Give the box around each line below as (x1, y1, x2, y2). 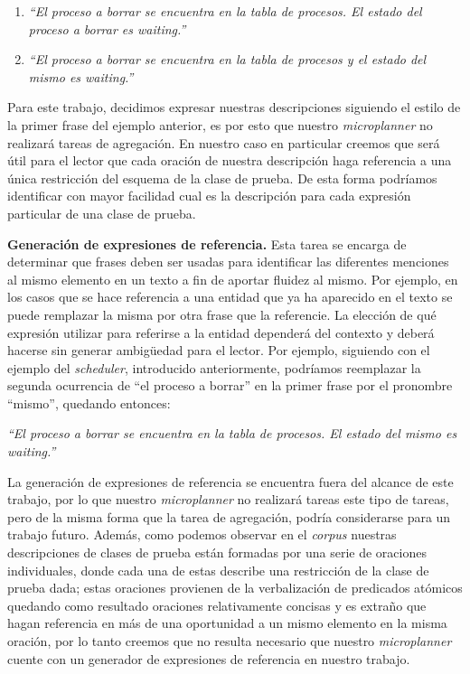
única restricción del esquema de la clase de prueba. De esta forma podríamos (7, 168, 437, 187)
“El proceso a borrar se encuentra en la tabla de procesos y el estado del (28, 50, 427, 69)
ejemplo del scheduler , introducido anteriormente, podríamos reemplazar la (7, 358, 421, 377)
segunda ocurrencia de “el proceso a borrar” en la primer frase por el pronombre (7, 376, 453, 395)
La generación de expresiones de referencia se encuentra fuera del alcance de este (7, 472, 454, 491)
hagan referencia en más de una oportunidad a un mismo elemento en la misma (7, 613, 447, 632)
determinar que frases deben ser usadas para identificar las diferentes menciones (7, 252, 449, 271)
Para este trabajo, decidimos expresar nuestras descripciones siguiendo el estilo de (7, 98, 461, 117)
